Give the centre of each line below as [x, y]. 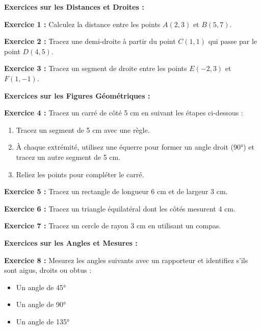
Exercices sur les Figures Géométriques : [77, 95]
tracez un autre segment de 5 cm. [68, 157]
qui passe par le [233, 41]
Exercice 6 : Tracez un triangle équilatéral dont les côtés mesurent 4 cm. [120, 208]
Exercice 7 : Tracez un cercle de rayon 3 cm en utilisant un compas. [113, 226]
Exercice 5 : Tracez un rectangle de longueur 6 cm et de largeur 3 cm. [116, 191]
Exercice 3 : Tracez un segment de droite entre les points [96, 68]
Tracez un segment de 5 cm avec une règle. [83, 129]
